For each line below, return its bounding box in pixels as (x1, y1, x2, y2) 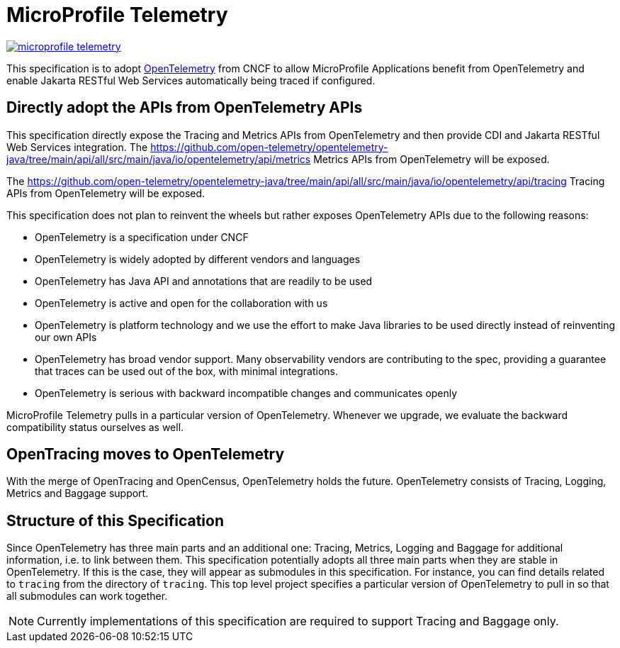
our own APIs (35, 330, 97, 343)
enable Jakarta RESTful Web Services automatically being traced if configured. (6, 74, 376, 86)
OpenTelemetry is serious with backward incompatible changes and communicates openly (35, 386, 458, 399)
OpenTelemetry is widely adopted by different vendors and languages (35, 252, 361, 265)
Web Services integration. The (6, 140, 148, 153)
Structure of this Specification (6, 511, 225, 530)
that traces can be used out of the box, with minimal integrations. (35, 364, 339, 377)
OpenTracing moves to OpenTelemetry (6, 445, 285, 464)
